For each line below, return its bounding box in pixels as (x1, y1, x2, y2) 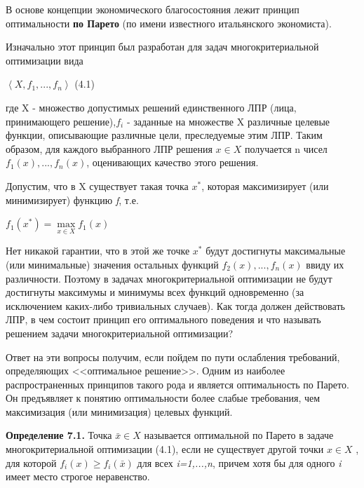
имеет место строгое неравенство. (6, 469, 150, 484)
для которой (6, 455, 57, 470)
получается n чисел (244, 141, 328, 156)
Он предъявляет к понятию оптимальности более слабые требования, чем (6, 391, 321, 405)
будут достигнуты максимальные (205, 243, 346, 258)
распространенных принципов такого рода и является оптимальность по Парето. (6, 377, 349, 391)
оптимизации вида (6, 53, 83, 67)
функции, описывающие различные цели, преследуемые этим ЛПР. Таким (6, 128, 323, 142)
